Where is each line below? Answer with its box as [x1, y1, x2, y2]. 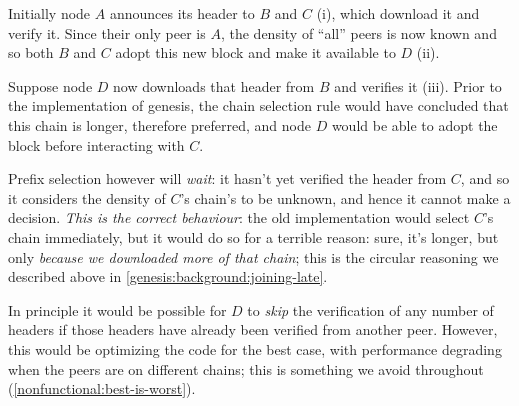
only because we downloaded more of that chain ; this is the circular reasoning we [8, 246, 499, 267]
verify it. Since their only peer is [8, 22, 206, 43]
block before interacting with [8, 134, 185, 155]
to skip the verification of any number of [247, 299, 494, 320]
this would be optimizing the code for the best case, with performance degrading [8, 338, 502, 359]
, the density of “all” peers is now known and [220, 22, 497, 43]
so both [8, 42, 54, 63]
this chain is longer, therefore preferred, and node [8, 114, 311, 135]
